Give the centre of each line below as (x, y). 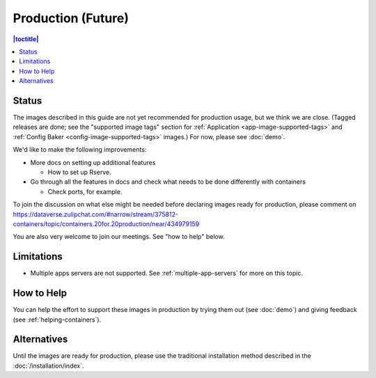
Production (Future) (71, 18)
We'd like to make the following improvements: (80, 150)
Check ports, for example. (85, 191)
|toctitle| (26, 39)
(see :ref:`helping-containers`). (57, 320)
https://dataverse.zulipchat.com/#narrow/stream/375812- (96, 214)
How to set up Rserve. (79, 172)
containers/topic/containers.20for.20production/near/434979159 (106, 223)
